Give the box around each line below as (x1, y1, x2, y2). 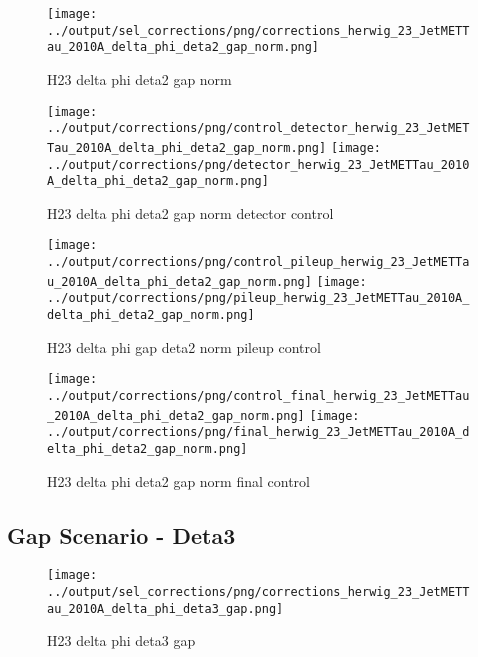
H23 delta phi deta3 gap (47, 630, 196, 651)
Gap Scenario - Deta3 (7, 519, 236, 550)
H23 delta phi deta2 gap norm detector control (47, 202, 334, 223)
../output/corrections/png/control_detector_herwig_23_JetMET (47, 121, 470, 136)
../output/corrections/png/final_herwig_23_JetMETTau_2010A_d (47, 425, 470, 440)
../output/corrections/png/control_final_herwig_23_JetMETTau (47, 388, 470, 403)
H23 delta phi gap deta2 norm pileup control (47, 336, 321, 357)
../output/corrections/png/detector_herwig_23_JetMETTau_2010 (47, 157, 470, 172)
